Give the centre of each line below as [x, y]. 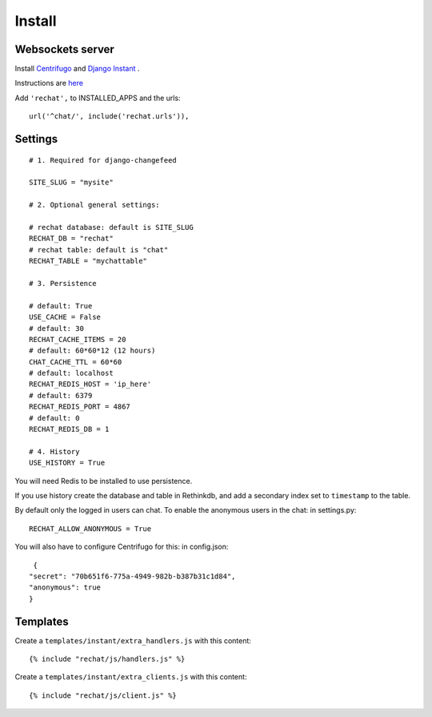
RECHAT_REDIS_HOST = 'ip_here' [90, 384]
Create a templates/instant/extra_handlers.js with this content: [133, 640]
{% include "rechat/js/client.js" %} [103, 695]
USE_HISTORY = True [67, 463]
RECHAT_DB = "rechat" [71, 239]
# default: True [61, 306]
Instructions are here [49, 83]
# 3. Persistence [63, 283]
